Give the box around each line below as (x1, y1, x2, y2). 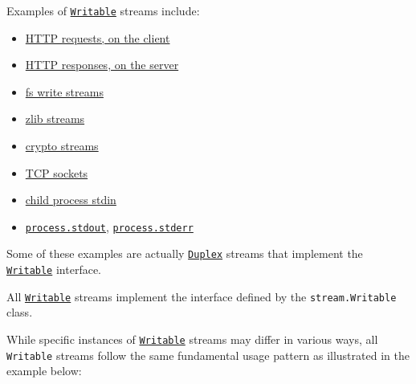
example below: (6, 362, 82, 379)
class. (6, 304, 33, 321)
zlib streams (25, 110, 85, 127)
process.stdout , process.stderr (25, 218, 194, 235)
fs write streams (25, 83, 104, 100)
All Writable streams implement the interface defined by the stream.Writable (6, 288, 397, 304)
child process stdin (25, 191, 116, 208)
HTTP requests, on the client (25, 29, 170, 46)
